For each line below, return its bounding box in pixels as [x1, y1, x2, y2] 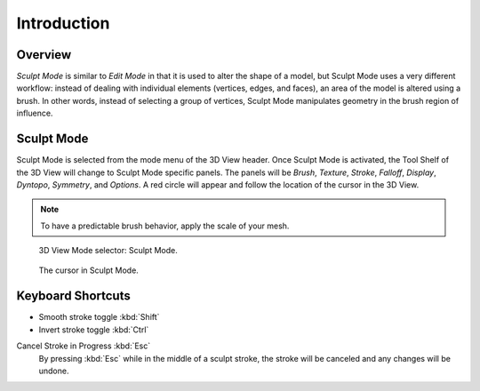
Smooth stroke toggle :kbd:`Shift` [38, 312, 160, 323]
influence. [16, 108, 53, 119]
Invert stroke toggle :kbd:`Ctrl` [38, 324, 149, 335]
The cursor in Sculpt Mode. [38, 265, 140, 275]
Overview [16, 47, 72, 62]
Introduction [16, 13, 110, 33]
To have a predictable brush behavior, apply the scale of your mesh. [40, 220, 290, 231]
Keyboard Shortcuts [16, 289, 131, 304]
